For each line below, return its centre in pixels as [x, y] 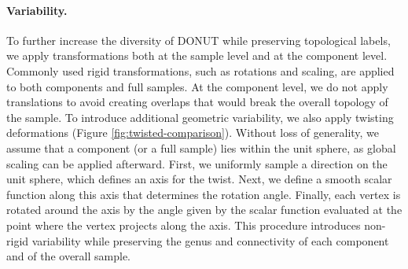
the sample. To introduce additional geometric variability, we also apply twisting [200, 117]
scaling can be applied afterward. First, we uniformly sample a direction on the [197, 163]
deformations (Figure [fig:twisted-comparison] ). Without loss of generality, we [193, 133]
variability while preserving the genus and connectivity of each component [210, 240]
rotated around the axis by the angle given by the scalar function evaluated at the [204, 210]
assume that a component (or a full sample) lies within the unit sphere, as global [201, 147]
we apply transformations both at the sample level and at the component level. [197, 55]
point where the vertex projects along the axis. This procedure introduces [184, 225]
